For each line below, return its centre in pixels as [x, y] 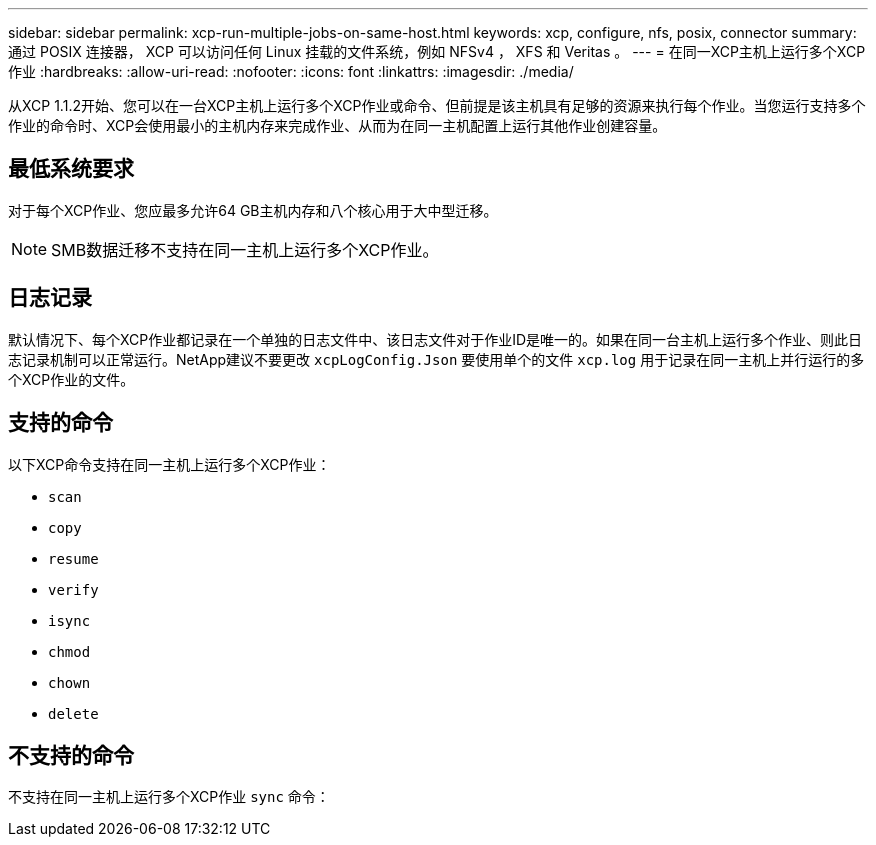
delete [73, 713]
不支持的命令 [71, 755]
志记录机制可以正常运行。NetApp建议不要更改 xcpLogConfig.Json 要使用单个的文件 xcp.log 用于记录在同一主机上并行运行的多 [436, 359]
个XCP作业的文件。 [71, 379]
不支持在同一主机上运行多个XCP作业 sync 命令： [169, 797]
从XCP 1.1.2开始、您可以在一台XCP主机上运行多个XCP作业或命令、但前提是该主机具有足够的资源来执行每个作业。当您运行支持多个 [437, 105]
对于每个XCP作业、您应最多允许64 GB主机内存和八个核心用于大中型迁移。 [253, 210]
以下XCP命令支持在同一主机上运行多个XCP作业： [169, 464]
